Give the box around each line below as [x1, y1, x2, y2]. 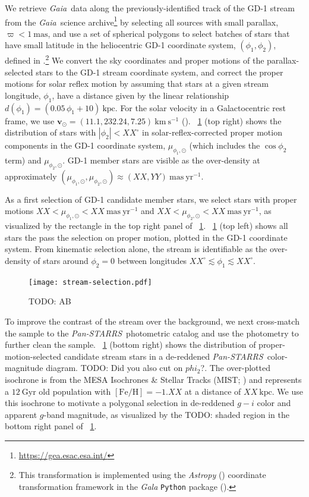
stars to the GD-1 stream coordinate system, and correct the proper [36, 65, 283, 78]
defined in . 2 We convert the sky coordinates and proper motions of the [5, 52, 264, 67]
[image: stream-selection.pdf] [29, 278, 152, 287]
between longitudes [117, 254, 187, 266]
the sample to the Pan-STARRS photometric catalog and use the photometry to [5, 326, 299, 339]
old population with [39, 385, 111, 397]
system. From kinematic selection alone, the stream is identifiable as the [5, 243, 267, 255]
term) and [5, 154, 42, 166]
